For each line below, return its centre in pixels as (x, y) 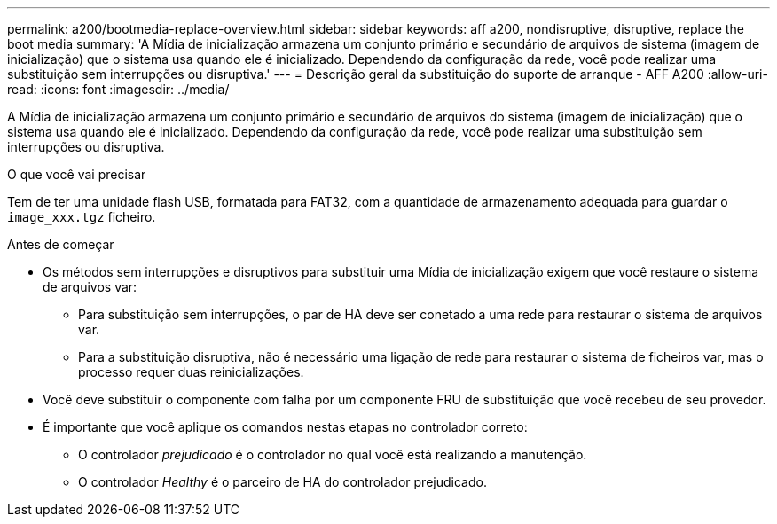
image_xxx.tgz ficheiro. (82, 217)
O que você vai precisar (77, 174)
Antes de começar (61, 244)
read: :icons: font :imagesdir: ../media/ (118, 89)
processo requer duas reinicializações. (191, 372)
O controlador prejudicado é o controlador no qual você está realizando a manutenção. (333, 454)
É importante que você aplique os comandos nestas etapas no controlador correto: (285, 427)
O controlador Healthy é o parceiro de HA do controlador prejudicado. (283, 482)
